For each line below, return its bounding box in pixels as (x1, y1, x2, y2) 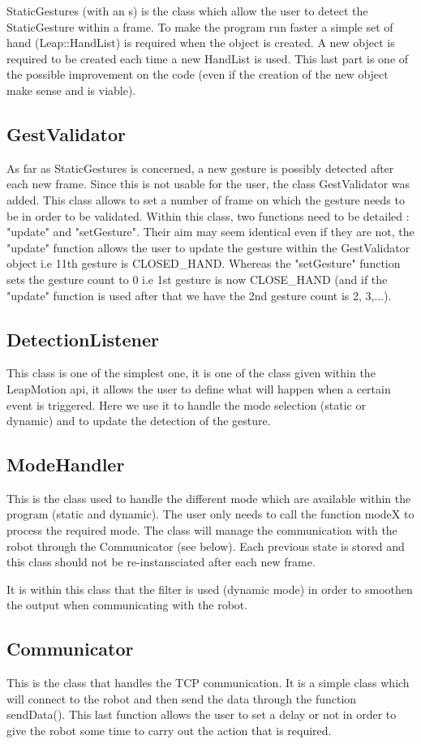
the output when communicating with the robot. (6, 596, 248, 613)
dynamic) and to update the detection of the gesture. (6, 412, 271, 429)
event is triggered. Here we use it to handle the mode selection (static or (6, 396, 366, 413)
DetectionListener (6, 326, 160, 351)
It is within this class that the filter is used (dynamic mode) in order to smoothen (6, 580, 413, 597)
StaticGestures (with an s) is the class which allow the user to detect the (6, 2, 368, 19)
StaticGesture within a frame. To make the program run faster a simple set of (6, 18, 393, 35)
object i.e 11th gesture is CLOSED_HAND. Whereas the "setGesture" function (6, 255, 401, 272)
